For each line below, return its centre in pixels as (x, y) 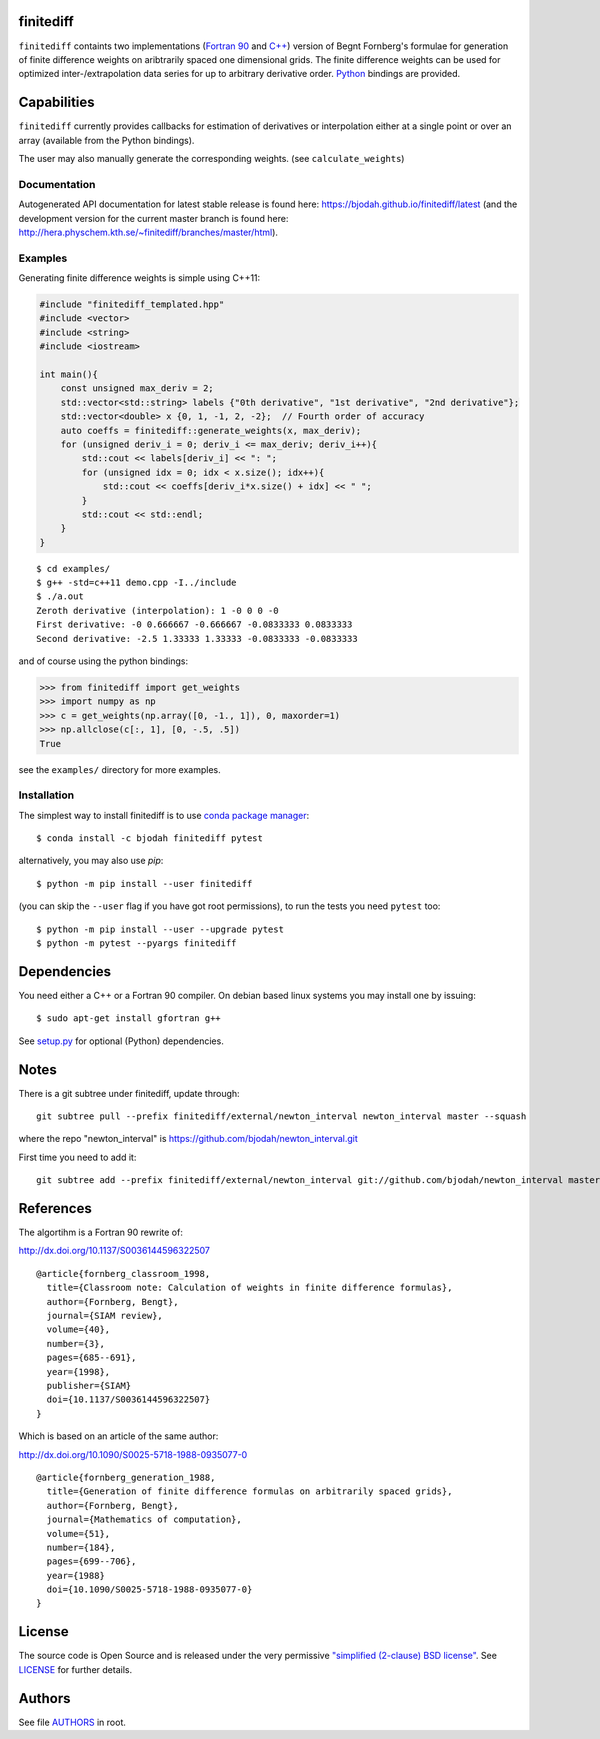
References (55, 1208)
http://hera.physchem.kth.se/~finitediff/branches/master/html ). (148, 232)
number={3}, (75, 1343)
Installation (46, 795)
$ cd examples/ (73, 568)
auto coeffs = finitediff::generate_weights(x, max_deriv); (211, 430)
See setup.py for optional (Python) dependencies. (121, 1041)
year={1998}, (78, 1371)
